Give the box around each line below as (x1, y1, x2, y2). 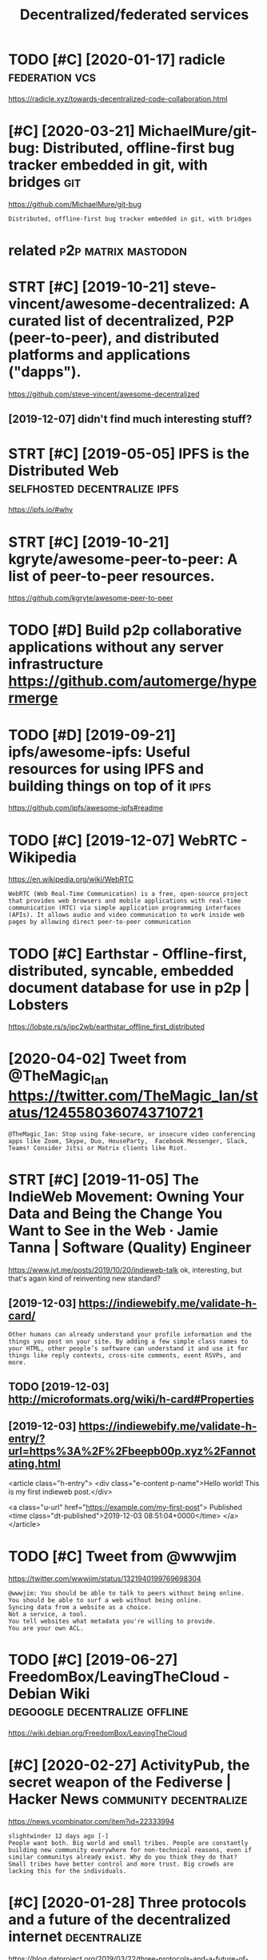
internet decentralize (8, 1927, 142, 1946)
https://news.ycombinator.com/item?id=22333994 (8, 1816, 174, 1826)
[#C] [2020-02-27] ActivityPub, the (8, 1756, 250, 1774)
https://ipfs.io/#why (8, 505, 74, 515)
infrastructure (8, 655, 104, 673)
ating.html (8, 1457, 62, 1471)
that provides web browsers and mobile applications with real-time (8, 897, 241, 905)
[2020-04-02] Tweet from (8, 1050, 187, 1068)
